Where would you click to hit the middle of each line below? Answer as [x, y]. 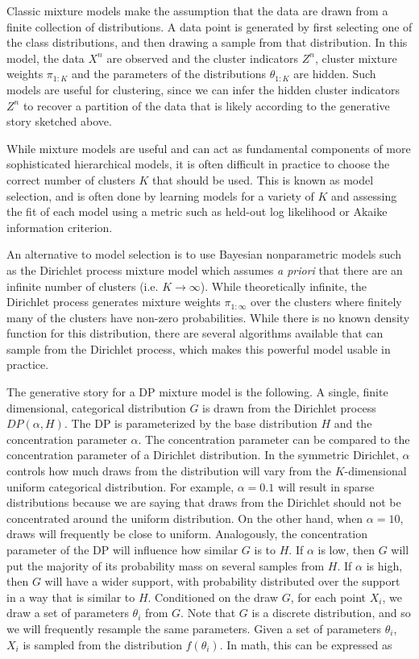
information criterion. [60, 227]
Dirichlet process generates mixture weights [114, 302]
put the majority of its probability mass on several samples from [166, 565]
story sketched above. [59, 121]
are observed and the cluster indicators [203, 58]
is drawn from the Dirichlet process [289, 407]
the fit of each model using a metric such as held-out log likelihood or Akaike [197, 211]
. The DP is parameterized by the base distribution [191, 423]
